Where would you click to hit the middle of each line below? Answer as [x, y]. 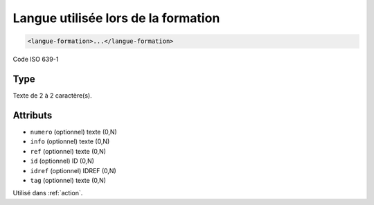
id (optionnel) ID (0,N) [62, 161]
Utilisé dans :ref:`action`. [48, 193]
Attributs [33, 115]
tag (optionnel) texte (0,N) [68, 180]
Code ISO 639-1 [36, 60]
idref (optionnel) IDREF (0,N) [73, 170]
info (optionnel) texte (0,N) [70, 141]
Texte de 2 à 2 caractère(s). [53, 96]
